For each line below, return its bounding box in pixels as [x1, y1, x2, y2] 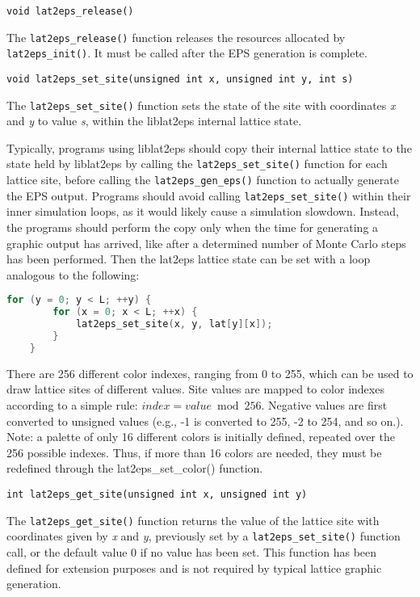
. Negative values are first [261, 396, 388, 413]
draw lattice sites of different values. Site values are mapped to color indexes [6, 380, 384, 397]
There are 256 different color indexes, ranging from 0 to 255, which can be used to [6, 364, 414, 381]
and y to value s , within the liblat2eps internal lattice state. [6, 112, 302, 129]
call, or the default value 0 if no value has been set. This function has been [6, 543, 377, 560]
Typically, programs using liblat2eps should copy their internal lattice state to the [6, 139, 412, 156]
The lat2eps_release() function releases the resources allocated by [6, 28, 346, 45]
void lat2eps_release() [6, 6, 134, 17]
